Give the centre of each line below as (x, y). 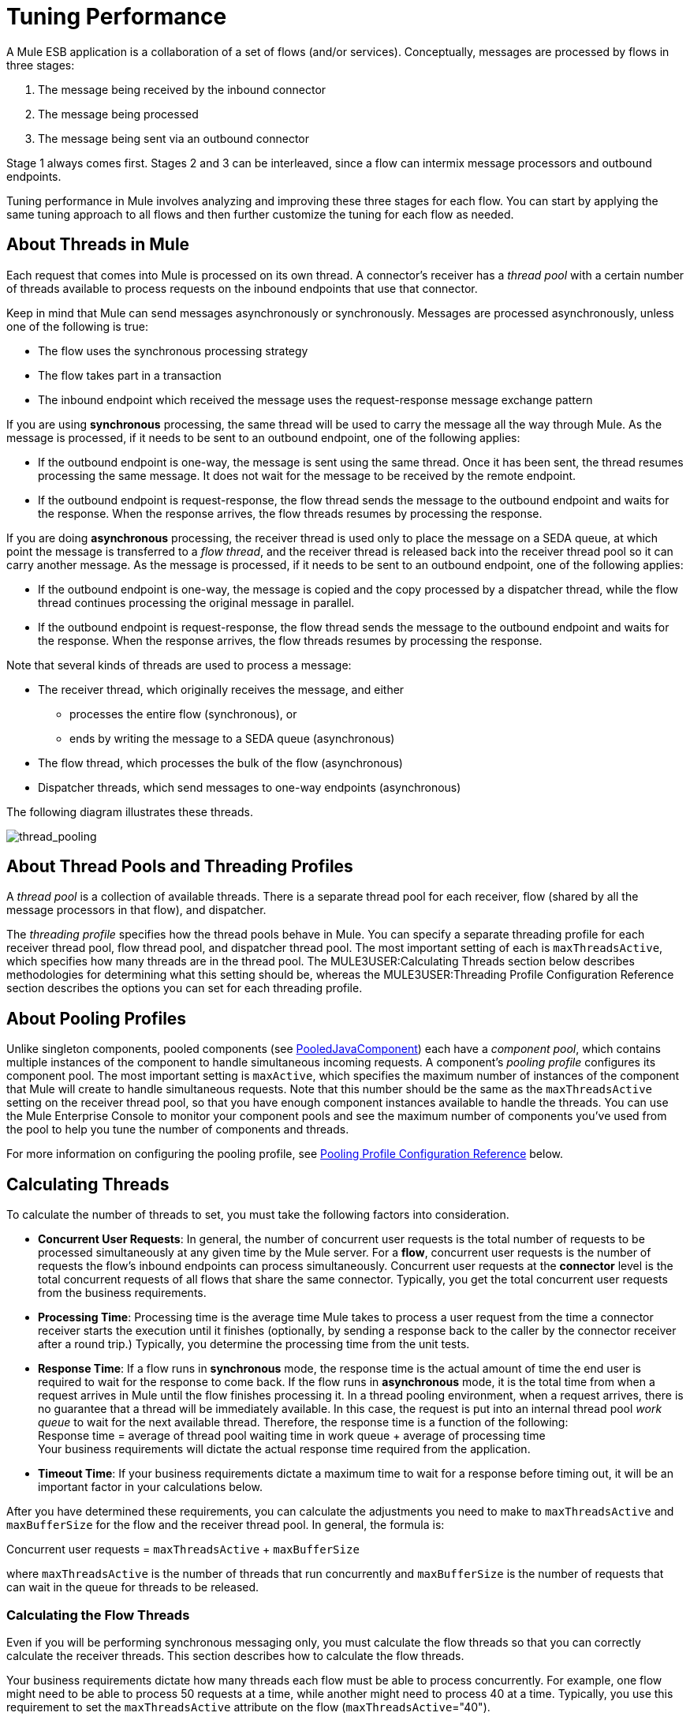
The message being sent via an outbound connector (174, 138)
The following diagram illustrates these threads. (130, 811)
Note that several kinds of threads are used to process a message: (179, 665)
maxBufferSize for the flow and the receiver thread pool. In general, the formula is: (226, 1525)
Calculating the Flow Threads (98, 1615)
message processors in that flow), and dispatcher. (136, 910)
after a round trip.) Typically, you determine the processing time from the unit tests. (254, 1344)
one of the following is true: (78, 326)
